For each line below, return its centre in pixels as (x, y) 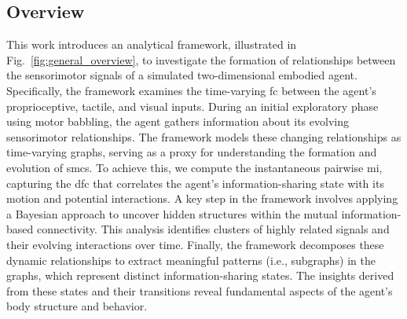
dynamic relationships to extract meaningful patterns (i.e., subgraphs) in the (191, 260)
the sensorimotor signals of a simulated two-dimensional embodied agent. (182, 75)
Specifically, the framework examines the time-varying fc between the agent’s (191, 90)
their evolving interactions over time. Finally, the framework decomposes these (195, 244)
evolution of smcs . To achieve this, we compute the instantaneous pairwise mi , (194, 167)
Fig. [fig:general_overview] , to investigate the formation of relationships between (201, 59)
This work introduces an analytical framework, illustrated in (152, 44)
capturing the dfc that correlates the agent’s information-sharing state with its (195, 183)
